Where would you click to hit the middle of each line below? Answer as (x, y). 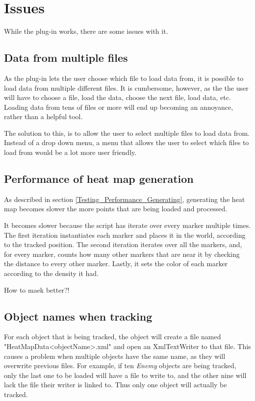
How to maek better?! (37, 289)
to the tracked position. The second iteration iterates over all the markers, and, (123, 244)
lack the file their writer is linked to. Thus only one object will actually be (115, 385)
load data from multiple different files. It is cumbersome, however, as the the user (126, 88)
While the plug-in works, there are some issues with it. (86, 31)
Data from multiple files (66, 58)
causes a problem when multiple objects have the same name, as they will (115, 356)
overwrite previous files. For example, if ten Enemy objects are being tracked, (120, 365)
